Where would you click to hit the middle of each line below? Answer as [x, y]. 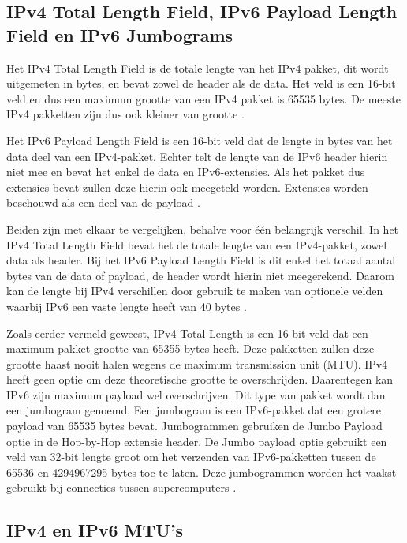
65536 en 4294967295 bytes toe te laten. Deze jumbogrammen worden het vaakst [202, 472]
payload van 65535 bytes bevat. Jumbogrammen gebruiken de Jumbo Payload [194, 426]
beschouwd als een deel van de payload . [103, 202]
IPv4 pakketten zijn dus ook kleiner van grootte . [125, 114]
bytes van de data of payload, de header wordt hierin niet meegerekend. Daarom [201, 275]
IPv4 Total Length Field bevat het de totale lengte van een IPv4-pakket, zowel [197, 244]
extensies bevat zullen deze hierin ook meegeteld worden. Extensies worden [187, 187]
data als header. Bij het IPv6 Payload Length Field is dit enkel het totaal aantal [201, 260]
